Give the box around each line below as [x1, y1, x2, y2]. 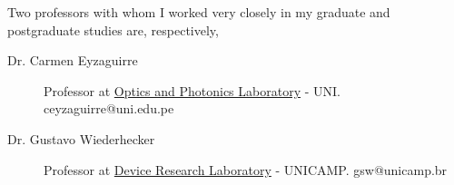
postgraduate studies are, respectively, [7, 20, 219, 39]
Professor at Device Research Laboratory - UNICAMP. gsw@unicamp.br [44, 160, 448, 179]
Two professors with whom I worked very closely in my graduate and [7, 3, 390, 21]
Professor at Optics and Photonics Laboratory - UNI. [44, 81, 340, 100]
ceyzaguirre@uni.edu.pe [44, 99, 174, 118]
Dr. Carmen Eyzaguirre [7, 51, 138, 70]
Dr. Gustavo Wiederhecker [7, 129, 155, 148]
